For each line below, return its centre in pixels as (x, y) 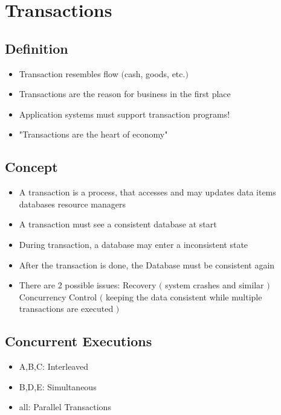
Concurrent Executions (79, 341)
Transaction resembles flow (69, 73)
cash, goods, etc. (155, 73)
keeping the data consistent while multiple (184, 296)
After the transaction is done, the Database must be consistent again (147, 265)
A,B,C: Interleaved (53, 366)
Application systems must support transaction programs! (124, 114)
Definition (37, 48)
